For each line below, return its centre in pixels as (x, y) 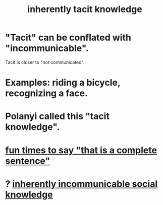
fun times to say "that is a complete (81, 150)
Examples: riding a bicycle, (63, 83)
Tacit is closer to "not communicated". (45, 62)
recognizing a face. (47, 93)
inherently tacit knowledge (85, 9)
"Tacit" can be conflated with (68, 38)
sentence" (28, 161)
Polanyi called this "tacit (58, 116)
